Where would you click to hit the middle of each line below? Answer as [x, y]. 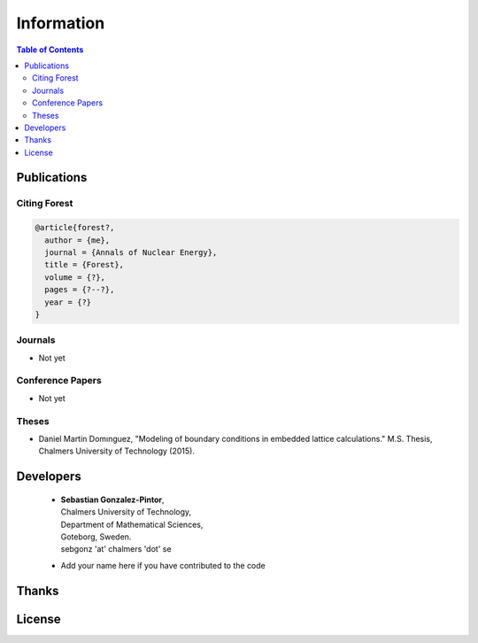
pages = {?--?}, [80, 290]
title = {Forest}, [84, 265]
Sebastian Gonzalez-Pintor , [112, 500]
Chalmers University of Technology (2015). [116, 451]
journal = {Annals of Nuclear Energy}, [131, 253]
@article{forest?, [75, 228]
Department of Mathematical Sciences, [132, 524]
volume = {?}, [75, 277]
